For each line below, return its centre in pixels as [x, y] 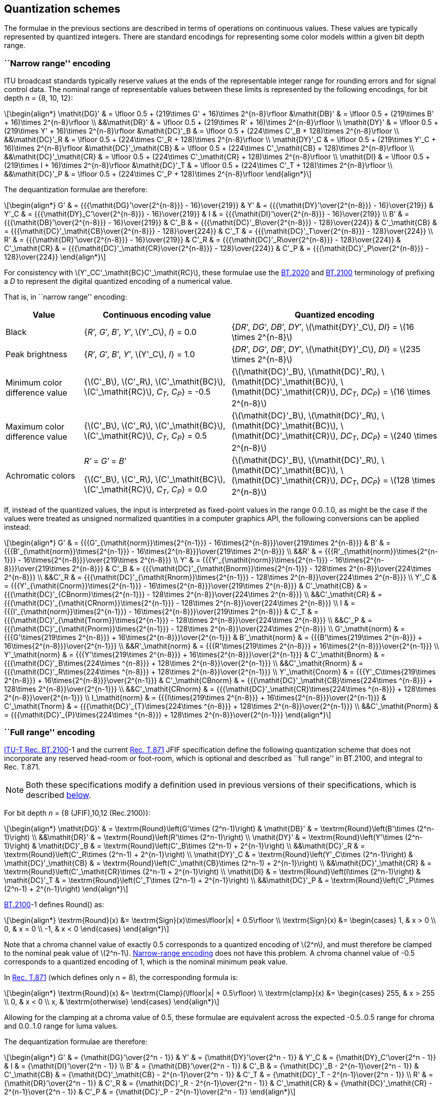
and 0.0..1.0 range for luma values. [61, 1026]
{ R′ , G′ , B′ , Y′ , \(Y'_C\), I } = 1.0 [140, 354]
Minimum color [34, 382]
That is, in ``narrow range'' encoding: [66, 297]
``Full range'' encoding [50, 732]
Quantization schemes [62, 9]
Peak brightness [36, 354]
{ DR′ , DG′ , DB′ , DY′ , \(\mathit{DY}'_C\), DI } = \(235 [326, 349]
